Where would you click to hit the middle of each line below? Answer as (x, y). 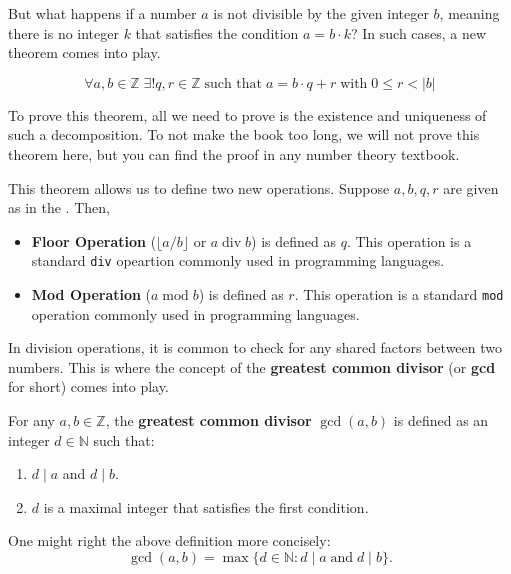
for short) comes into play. (88, 386)
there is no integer (63, 32)
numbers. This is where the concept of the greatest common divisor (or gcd (252, 366)
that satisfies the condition (217, 32)
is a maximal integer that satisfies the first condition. (206, 506)
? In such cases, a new (419, 32)
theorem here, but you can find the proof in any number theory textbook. (234, 153)
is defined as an (441, 420)
